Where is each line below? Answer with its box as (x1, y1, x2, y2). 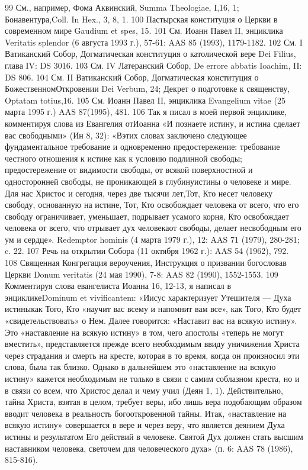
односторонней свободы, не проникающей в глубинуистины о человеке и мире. (5, 175, 291, 187)
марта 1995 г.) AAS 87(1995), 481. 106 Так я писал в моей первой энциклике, (5, 105, 287, 118)
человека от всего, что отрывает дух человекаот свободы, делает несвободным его (5, 221, 301, 234)
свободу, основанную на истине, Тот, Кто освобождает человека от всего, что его (5, 198, 299, 211)
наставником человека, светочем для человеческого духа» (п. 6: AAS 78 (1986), (5, 442, 293, 454)
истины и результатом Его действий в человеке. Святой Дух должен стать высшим (5, 430, 303, 442)
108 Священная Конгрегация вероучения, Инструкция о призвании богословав (5, 256, 287, 269)
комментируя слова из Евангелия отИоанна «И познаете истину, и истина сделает (5, 117, 300, 129)
